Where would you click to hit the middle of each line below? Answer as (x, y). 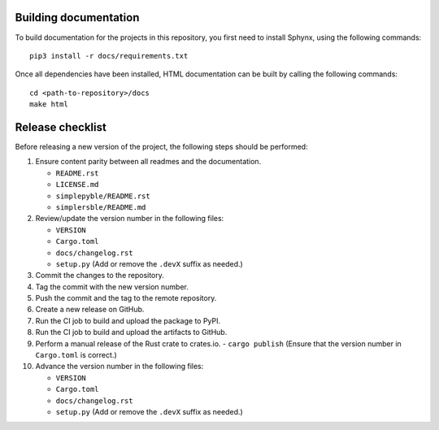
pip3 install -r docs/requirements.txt (109, 56)
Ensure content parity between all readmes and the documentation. (148, 162)
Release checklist (61, 127)
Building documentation (77, 17)
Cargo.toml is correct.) (76, 355)
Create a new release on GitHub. (90, 310)
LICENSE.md (77, 185)
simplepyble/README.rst (103, 196)
